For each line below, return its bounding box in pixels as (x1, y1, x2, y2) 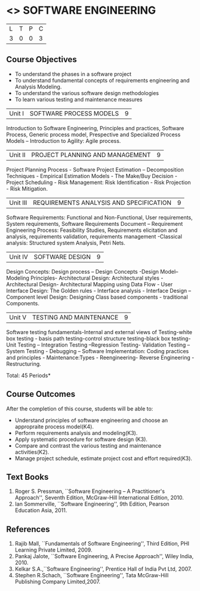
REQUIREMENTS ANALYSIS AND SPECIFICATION (32, 198, 172, 207)
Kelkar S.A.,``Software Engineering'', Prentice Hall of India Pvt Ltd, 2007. (14, 565, 192, 572)
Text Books (6, 471, 49, 482)
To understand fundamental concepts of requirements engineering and (14, 76, 190, 84)
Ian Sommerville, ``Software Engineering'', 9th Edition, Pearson (14, 500, 170, 508)
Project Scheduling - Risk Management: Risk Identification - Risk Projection (6, 179, 191, 186)
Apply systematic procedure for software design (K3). (14, 436, 148, 443)
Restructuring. (6, 360, 42, 368)
